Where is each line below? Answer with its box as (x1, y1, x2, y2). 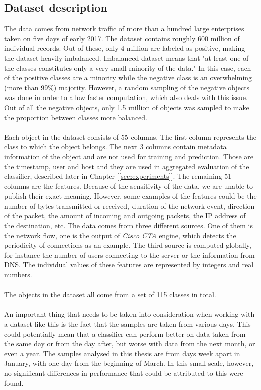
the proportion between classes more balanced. (4, 112, 147, 122)
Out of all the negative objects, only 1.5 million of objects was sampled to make (4, 102, 249, 112)
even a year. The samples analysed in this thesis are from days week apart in (4, 348, 240, 358)
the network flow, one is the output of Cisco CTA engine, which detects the (4, 230, 236, 240)
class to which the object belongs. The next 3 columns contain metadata (4, 141, 227, 152)
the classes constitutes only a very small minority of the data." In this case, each (4, 62, 251, 73)
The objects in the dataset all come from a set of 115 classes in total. (4, 289, 216, 300)
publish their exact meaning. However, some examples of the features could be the (4, 190, 257, 201)
